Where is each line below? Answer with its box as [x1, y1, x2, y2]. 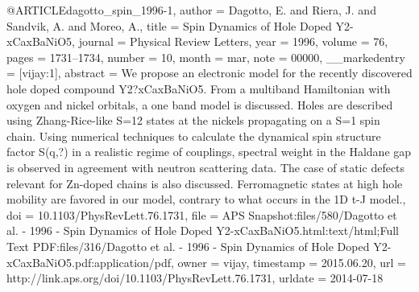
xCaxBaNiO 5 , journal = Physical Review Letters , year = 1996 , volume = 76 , [6, 33, 388, 50]
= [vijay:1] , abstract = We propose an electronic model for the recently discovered [6, 64, 413, 81]
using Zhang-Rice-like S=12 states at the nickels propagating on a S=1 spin [6, 112, 380, 129]
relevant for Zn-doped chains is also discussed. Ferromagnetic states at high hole [6, 175, 403, 191]
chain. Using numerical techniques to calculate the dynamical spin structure [6, 127, 381, 144]
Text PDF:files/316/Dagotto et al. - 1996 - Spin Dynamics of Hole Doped [6, 237, 370, 254]
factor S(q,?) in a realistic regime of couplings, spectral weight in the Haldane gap [6, 143, 412, 160]
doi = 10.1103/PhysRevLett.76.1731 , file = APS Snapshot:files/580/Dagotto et [6, 206, 397, 223]
